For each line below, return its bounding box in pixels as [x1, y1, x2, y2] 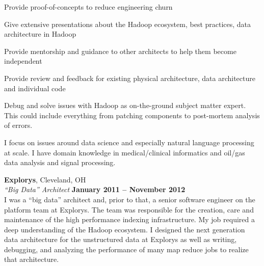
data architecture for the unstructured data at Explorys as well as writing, [4, 234, 237, 245]
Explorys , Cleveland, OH [4, 174, 86, 184]
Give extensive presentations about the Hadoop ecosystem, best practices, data [4, 18, 251, 29]
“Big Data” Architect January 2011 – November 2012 [4, 184, 186, 195]
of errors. [4, 120, 33, 130]
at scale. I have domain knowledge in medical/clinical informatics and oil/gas [4, 147, 245, 157]
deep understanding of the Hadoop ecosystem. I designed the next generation [4, 224, 245, 234]
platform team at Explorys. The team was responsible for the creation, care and [4, 204, 254, 215]
